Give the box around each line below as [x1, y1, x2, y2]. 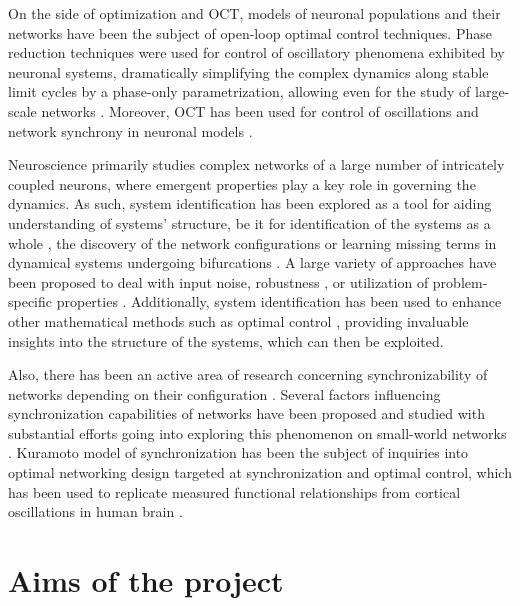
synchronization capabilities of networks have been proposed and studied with [8, 403, 485, 424]
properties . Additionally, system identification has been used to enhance [56, 291, 502, 312]
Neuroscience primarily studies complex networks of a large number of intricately [8, 154, 505, 175]
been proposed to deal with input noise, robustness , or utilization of [8, 271, 429, 292]
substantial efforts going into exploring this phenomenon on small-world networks [8, 422, 507, 443]
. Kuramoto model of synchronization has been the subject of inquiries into [8, 442, 469, 463]
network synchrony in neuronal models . [8, 120, 253, 141]
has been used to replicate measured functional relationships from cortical [8, 481, 461, 502]
